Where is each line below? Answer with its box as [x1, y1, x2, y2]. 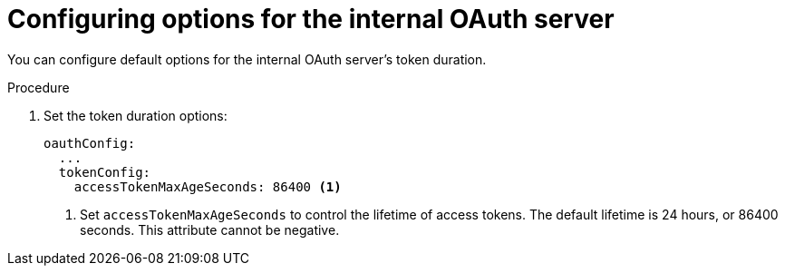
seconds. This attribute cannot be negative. [80, 221, 340, 238]
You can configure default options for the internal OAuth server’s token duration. [7, 51, 487, 67]
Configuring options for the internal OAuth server [7, 4, 615, 34]
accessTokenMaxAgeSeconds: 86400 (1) [73, 179, 342, 194]
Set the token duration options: [44, 107, 228, 123]
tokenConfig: [58, 164, 151, 180]
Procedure [7, 79, 70, 95]
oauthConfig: [44, 135, 136, 151]
